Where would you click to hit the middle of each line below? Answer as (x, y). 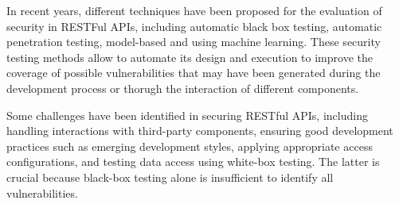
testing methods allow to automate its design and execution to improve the (190, 57)
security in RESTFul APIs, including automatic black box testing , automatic (194, 26)
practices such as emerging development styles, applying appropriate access (190, 146)
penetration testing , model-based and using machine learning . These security (194, 42)
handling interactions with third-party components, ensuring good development (200, 131)
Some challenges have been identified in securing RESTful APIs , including (187, 115)
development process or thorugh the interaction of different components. (183, 88)
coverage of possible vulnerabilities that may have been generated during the (194, 73)
